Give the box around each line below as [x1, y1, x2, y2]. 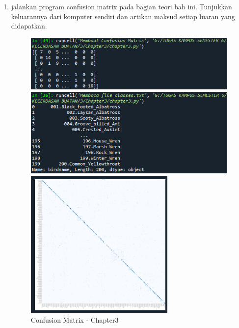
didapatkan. [11, 21, 47, 31]
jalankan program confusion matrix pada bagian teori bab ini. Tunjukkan [11, 1, 232, 11]
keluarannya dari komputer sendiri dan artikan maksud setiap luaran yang [11, 11, 235, 21]
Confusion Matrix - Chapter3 [30, 315, 119, 325]
